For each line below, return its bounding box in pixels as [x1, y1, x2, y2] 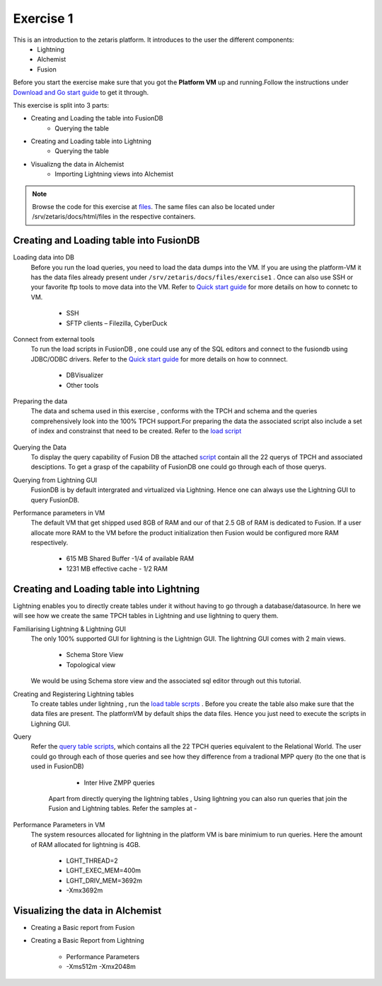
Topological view [66, 660, 116, 669]
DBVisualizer [66, 371, 104, 379]
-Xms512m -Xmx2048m [66, 963, 136, 971]
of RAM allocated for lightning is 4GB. [30, 840, 141, 848]
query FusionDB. [30, 495, 80, 504]
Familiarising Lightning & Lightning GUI [13, 624, 127, 633]
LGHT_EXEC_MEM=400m [66, 866, 141, 875]
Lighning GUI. [30, 719, 71, 728]
